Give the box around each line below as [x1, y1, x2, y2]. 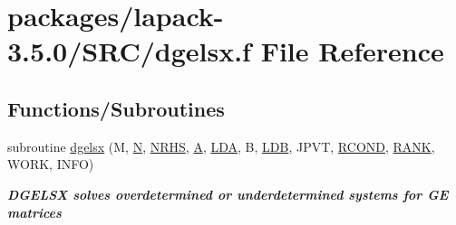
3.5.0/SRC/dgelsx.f [7, 33, 251, 70]
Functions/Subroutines [7, 94, 225, 122]
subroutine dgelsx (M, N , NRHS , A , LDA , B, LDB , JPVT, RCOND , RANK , [7, 136, 435, 155]
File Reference [260, 33, 444, 70]
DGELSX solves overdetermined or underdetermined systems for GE [7, 184, 449, 203]
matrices [7, 202, 62, 221]
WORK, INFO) [7, 155, 94, 173]
